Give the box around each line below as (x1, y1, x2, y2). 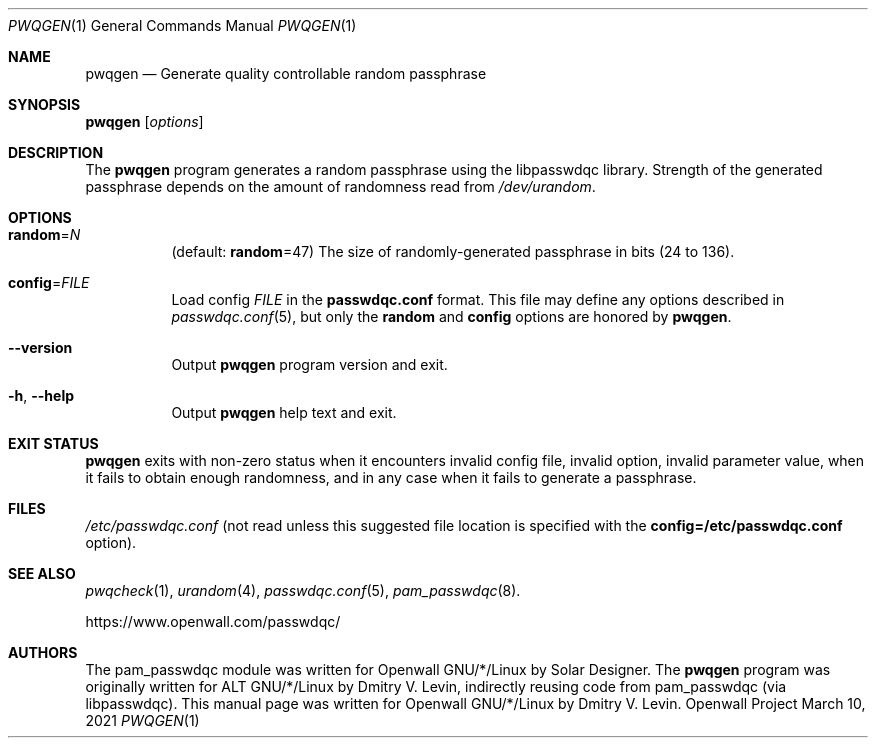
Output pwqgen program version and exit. (171, 356, 448, 373)
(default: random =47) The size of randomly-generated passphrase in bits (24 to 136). (171, 243, 735, 260)
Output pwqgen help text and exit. (171, 404, 397, 421)
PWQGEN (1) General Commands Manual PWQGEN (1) (8, 17, 357, 34)
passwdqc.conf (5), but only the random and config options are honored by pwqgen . (171, 308, 732, 325)
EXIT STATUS (8, 435, 99, 452)
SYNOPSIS (8, 96, 81, 113)
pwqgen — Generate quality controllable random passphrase (85, 65, 487, 82)
